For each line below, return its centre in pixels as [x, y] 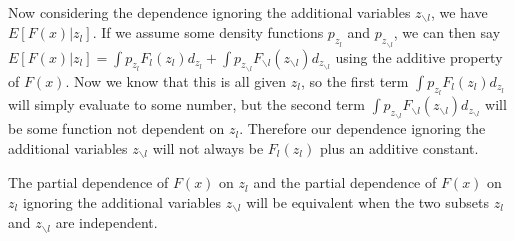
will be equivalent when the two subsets [368, 201]
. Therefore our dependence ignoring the [362, 128]
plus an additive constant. [399, 147]
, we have [459, 12]
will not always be [208, 147]
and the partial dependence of [345, 182]
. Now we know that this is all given [176, 80]
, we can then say [447, 32]
